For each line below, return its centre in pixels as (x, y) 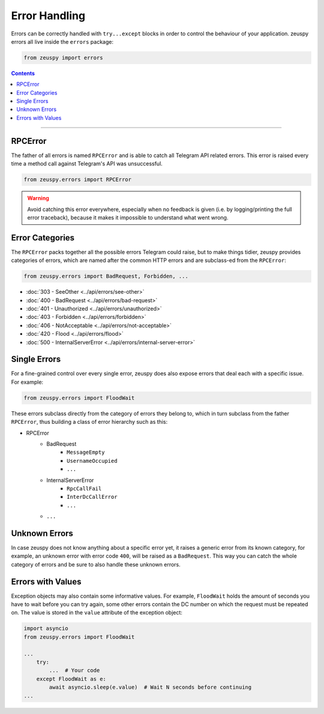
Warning (38, 198)
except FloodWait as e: (71, 679)
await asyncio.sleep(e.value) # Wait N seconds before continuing (150, 687)
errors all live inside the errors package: (62, 41)
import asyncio (46, 629)
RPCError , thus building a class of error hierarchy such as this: (89, 422)
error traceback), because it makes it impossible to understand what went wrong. (128, 217)
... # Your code (74, 671)
